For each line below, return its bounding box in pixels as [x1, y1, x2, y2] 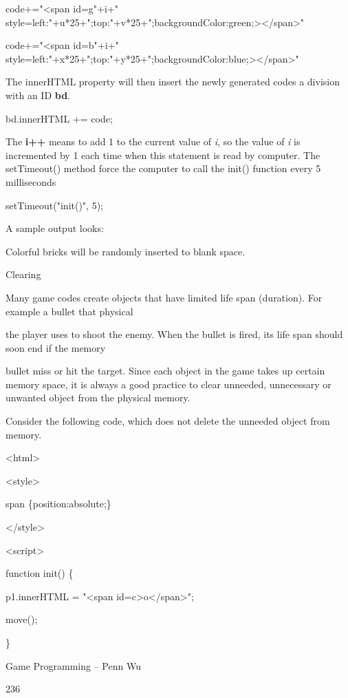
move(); [6, 612, 38, 626]
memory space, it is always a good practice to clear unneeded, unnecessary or [6, 377, 331, 391]
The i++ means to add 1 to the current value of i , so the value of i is [6, 134, 301, 149]
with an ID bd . [6, 87, 70, 102]
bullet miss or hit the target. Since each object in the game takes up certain [6, 363, 325, 378]
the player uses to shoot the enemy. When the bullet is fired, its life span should [6, 327, 343, 341]
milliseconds [6, 174, 56, 189]
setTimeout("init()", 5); [6, 198, 104, 212]
